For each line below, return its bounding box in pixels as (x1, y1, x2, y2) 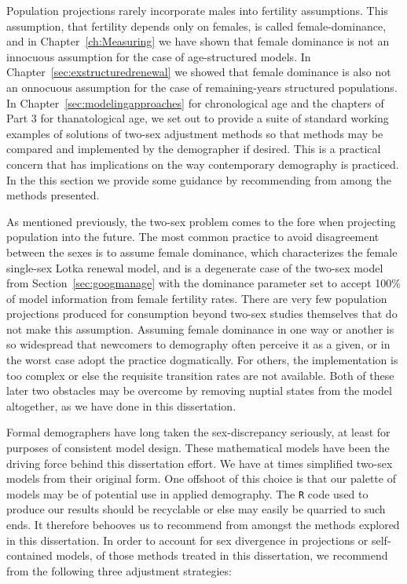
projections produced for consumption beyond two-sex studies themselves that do (6, 305, 398, 322)
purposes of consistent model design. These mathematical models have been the (6, 440, 390, 456)
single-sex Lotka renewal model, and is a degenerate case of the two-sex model (6, 259, 383, 276)
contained (6, 547, 53, 564)
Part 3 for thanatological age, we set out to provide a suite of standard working (6, 110, 389, 126)
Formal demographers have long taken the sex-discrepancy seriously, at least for (6, 424, 390, 440)
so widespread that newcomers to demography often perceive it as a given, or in (6, 336, 390, 352)
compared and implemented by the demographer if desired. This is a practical (6, 141, 381, 157)
